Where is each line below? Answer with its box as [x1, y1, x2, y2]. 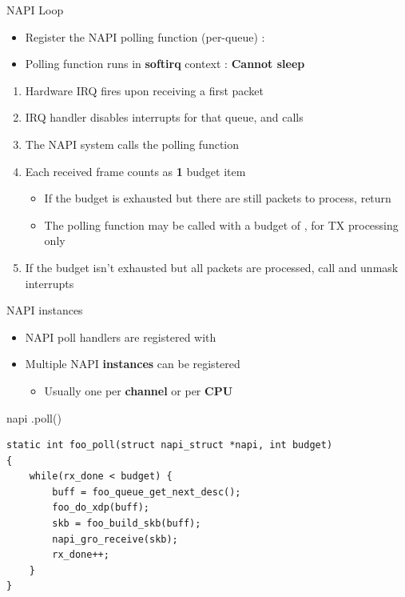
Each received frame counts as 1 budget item [25, 162, 246, 179]
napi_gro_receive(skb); [52, 533, 178, 545]
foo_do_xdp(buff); [52, 502, 149, 514]
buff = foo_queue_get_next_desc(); [52, 486, 241, 498]
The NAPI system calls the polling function [25, 135, 239, 152]
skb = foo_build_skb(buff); [52, 518, 201, 530]
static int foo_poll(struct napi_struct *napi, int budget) [6, 439, 333, 451]
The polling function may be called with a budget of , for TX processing [44, 216, 399, 233]
